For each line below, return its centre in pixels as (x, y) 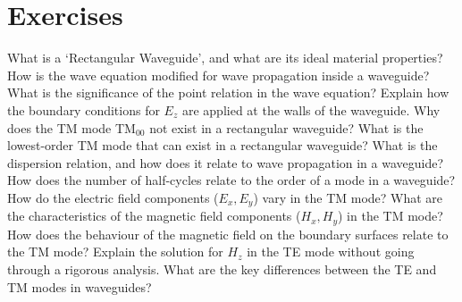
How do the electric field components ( (113, 197)
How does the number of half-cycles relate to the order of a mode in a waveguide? (231, 180)
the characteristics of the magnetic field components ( (154, 216)
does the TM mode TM (71, 127)
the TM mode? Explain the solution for (115, 252)
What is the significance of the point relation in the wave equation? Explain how (228, 92)
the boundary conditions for (84, 109)
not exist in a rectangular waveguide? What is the (286, 127)
